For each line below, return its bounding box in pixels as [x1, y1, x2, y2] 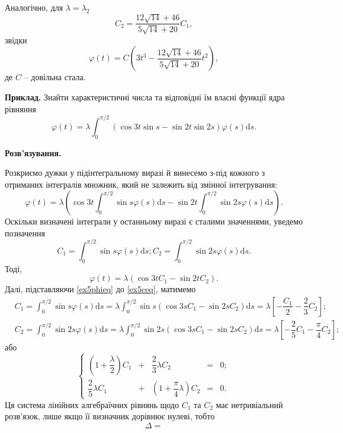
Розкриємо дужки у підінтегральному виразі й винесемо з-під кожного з [5, 166, 265, 179]
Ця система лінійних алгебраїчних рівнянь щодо [5, 398, 179, 410]
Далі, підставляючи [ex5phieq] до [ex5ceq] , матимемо [5, 283, 196, 295]
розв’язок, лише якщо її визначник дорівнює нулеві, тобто [5, 410, 215, 422]
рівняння [5, 102, 36, 115]
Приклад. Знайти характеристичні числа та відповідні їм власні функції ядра [5, 91, 285, 103]
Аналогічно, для [5, 1, 63, 13]
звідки [5, 33, 27, 46]
